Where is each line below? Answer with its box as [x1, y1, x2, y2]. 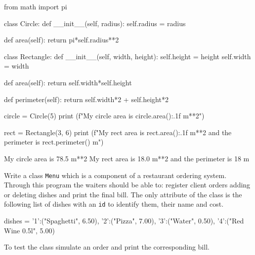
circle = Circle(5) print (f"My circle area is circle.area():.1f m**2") [4, 110, 205, 121]
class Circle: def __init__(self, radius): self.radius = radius [4, 18, 186, 28]
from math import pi [4, 1, 67, 11]
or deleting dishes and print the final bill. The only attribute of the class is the [4, 189, 242, 199]
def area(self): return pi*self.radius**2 [4, 35, 119, 45]
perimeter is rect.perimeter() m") [4, 137, 104, 147]
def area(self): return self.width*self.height [4, 77, 132, 87]
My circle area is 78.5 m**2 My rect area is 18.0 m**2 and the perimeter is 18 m [4, 153, 250, 163]
